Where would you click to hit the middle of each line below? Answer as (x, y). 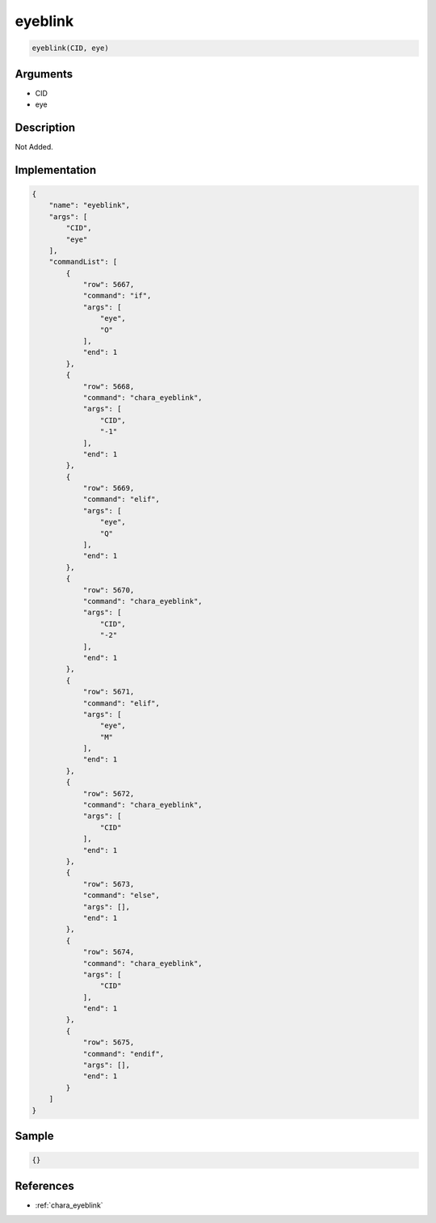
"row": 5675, (109, 1042)
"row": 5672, (109, 793)
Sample (34, 1136)
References (44, 1185)
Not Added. (34, 146)
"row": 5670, (109, 590)
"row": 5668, (109, 386)
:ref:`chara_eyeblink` (69, 1205)
